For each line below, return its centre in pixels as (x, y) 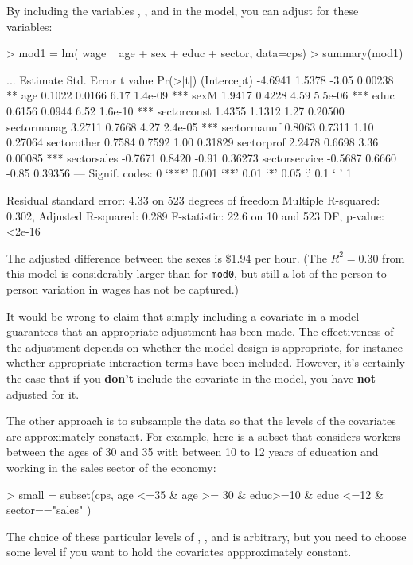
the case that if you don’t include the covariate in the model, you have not (191, 378)
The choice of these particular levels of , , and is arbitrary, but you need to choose (206, 536)
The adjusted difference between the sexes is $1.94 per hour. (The (167, 257)
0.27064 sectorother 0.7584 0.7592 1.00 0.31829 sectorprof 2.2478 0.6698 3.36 (193, 142)
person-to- (366, 273)
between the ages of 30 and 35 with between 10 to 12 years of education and (193, 452)
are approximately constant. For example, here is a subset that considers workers (204, 436)
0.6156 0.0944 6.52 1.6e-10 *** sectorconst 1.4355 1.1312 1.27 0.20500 (175, 110)
